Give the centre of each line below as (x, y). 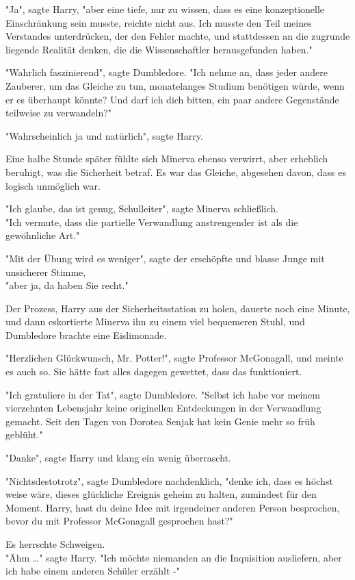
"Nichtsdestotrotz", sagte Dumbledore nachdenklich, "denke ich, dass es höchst (169, 480)
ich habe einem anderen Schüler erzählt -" (93, 571)
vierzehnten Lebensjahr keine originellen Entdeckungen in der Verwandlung (163, 408)
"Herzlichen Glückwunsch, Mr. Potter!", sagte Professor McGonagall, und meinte (174, 358)
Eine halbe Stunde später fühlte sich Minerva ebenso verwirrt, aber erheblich (167, 159)
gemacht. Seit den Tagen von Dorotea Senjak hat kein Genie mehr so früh (160, 421)
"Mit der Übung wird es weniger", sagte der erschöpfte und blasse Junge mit (165, 258)
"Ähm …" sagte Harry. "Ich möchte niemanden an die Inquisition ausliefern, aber (174, 557)
